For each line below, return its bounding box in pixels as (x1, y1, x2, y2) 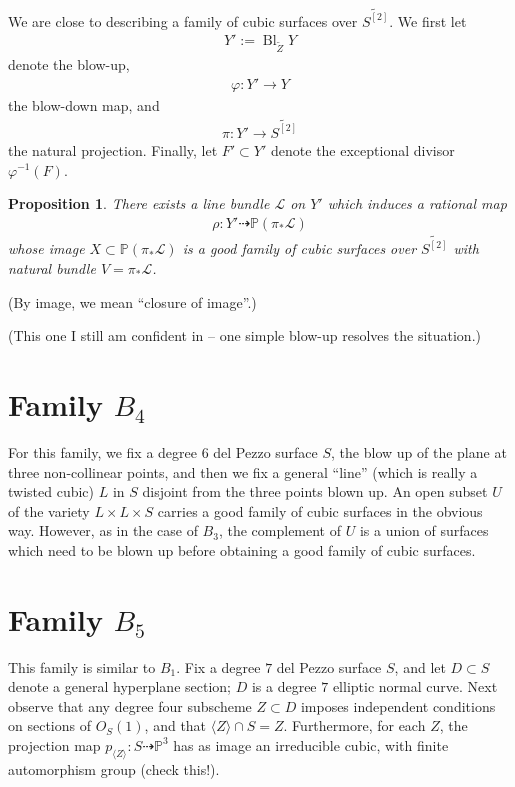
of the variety (8, 500, 90, 521)
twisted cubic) (8, 481, 95, 502)
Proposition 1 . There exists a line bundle (8, 193, 270, 214)
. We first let (389, 10, 467, 31)
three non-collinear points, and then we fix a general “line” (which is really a (8, 461, 478, 482)
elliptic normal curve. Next (332, 676, 498, 697)
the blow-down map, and (8, 94, 160, 115)
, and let (394, 656, 446, 677)
